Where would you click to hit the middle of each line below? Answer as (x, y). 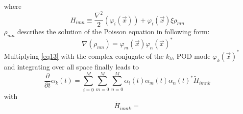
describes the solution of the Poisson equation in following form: (113, 32)
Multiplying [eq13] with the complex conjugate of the (84, 56)
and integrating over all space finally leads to (72, 66)
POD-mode (194, 56)
